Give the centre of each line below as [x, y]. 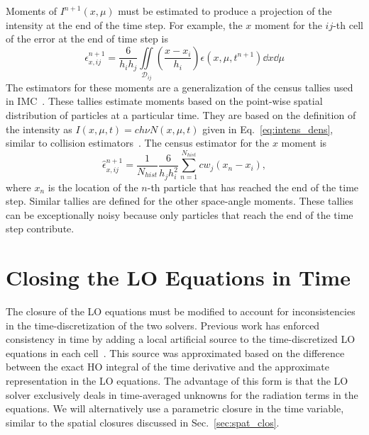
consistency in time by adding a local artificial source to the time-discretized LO [181, 339]
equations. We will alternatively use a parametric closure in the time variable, [175, 408]
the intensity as [39, 129]
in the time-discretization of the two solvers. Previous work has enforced [163, 325]
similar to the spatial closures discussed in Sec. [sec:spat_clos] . [143, 422]
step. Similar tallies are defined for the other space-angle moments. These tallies [180, 201]
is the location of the [93, 187]
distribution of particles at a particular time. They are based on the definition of [181, 114]
